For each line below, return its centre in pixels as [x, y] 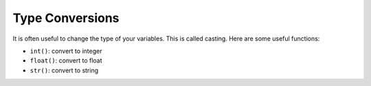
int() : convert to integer [66, 51]
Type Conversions [66, 18]
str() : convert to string [64, 70]
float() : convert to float [66, 61]
